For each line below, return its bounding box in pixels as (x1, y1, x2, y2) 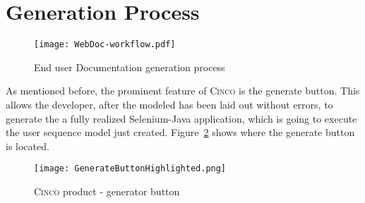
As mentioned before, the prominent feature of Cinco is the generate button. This (6, 83, 360, 98)
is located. (6, 138, 49, 153)
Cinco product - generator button (34, 184, 180, 198)
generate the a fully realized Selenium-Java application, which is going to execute (6, 111, 357, 125)
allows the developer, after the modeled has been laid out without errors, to (6, 97, 333, 111)
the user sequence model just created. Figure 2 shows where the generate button (6, 125, 355, 140)
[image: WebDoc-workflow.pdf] (34, 39, 176, 50)
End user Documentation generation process (34, 59, 225, 74)
